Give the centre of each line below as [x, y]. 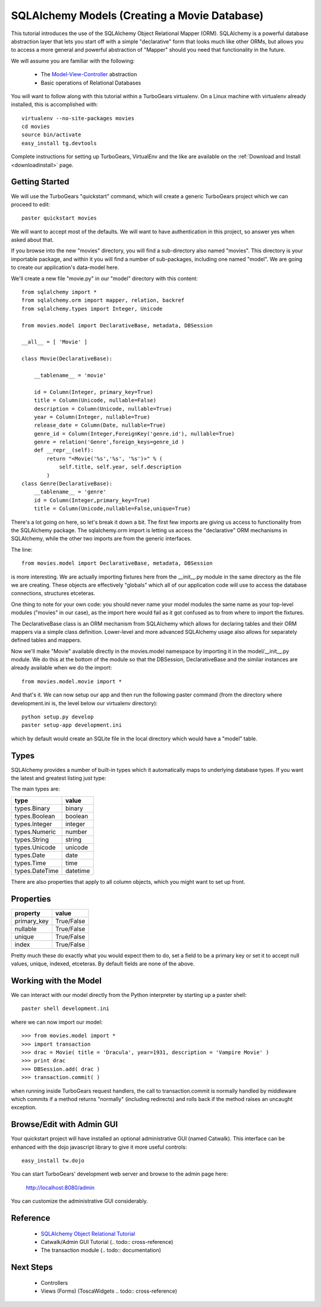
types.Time [30, 863]
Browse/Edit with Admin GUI [64, 1125]
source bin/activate [51, 135]
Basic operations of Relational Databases [91, 83]
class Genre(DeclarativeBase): [67, 484]
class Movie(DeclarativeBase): [67, 359]
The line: [22, 549]
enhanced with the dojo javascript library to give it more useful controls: [99, 1147]
